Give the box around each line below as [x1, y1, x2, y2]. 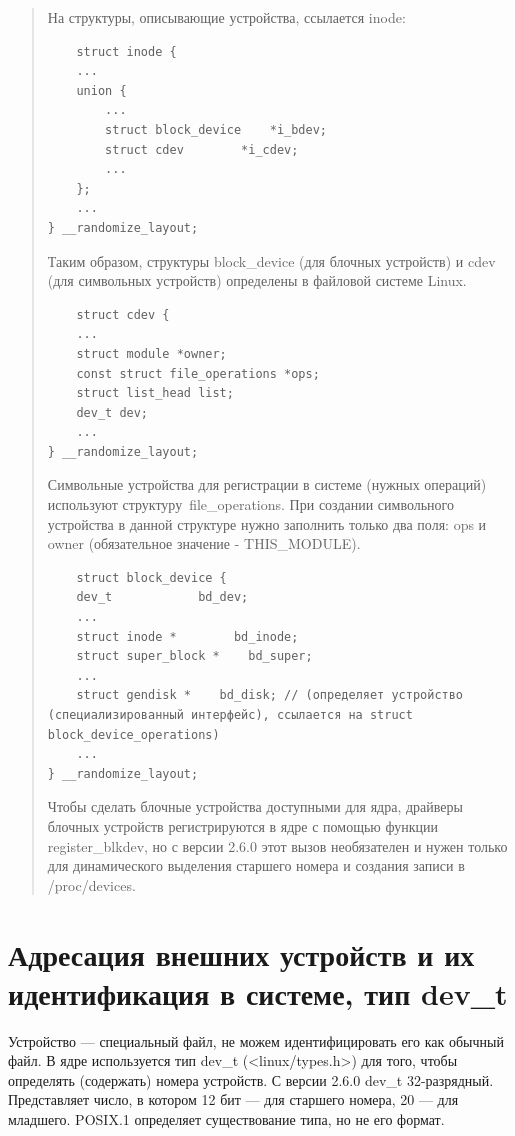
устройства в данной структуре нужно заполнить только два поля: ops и [47, 513, 487, 534]
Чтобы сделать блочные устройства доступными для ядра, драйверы [47, 796, 463, 817]
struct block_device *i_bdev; [105, 122, 327, 137]
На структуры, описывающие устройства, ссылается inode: [47, 7, 406, 27]
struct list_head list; [76, 386, 234, 401]
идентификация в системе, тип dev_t [8, 972, 508, 1013]
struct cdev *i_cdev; [105, 142, 299, 157]
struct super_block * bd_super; [76, 649, 313, 664]
